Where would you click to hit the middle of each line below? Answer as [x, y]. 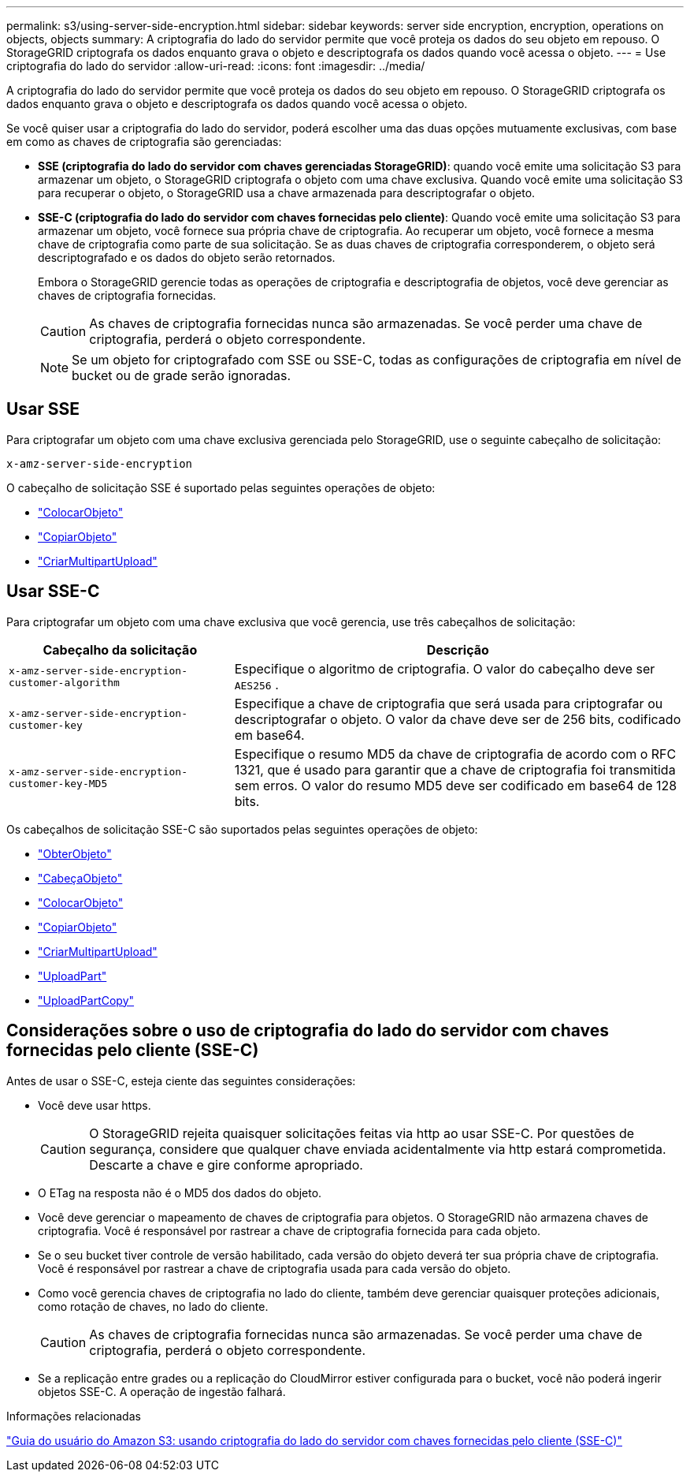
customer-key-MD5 [58, 783]
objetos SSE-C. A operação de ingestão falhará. [162, 1391]
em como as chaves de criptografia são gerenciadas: [144, 142]
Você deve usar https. [95, 1105]
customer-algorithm [64, 682]
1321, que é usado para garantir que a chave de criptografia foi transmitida [455, 769]
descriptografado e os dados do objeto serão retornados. [187, 258]
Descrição [458, 649]
